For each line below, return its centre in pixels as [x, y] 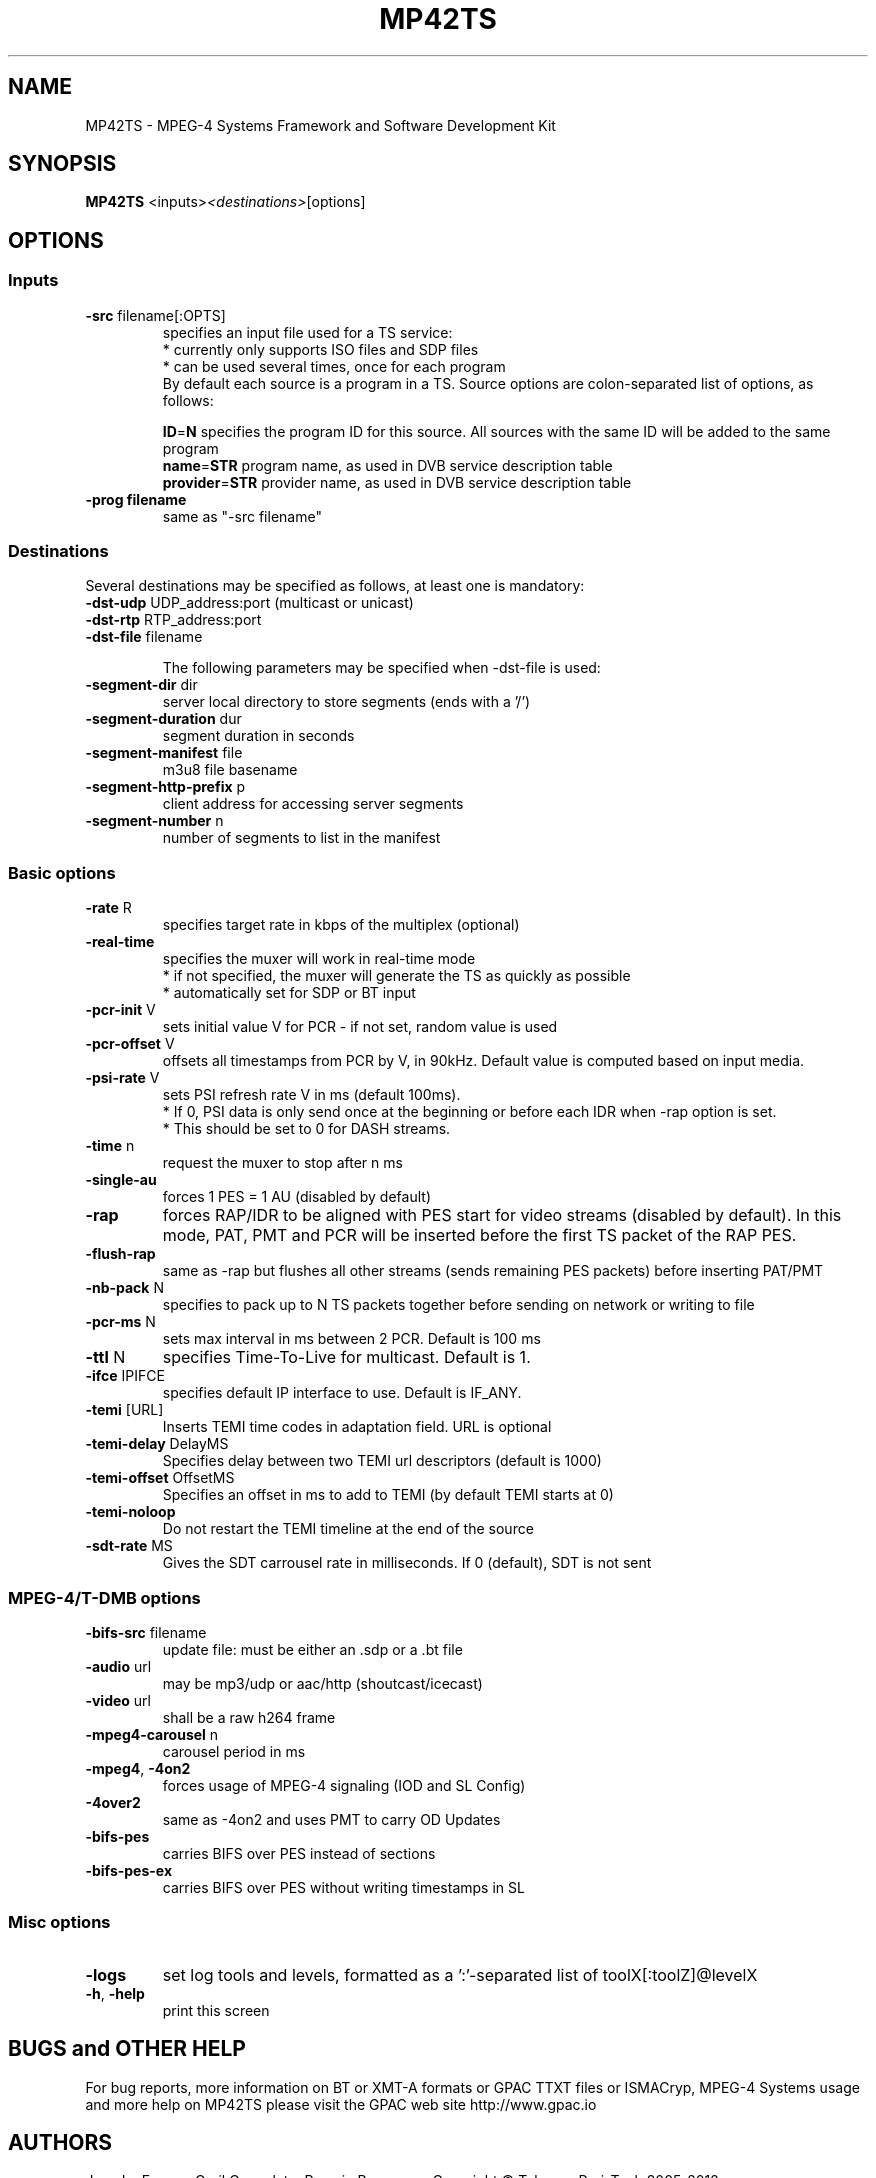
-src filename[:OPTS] [155, 315]
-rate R [108, 908]
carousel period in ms [234, 1751]
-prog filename [136, 499]
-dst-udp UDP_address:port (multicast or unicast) [249, 603]
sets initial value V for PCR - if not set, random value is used [360, 1027]
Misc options [59, 1922]
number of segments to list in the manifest [301, 838]
